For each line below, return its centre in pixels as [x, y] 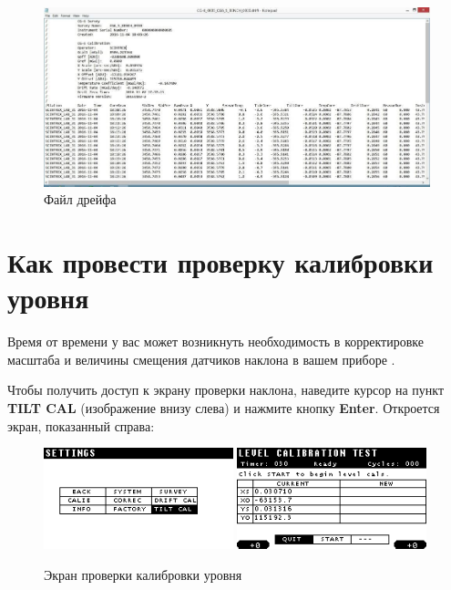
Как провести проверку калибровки [220, 262]
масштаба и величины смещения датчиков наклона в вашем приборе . [201, 359]
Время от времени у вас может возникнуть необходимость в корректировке [215, 342]
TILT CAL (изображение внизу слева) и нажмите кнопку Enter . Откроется [224, 408]
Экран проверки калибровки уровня [143, 574]
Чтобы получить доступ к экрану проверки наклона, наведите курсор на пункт [226, 390]
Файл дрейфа [80, 199]
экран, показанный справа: [81, 425]
